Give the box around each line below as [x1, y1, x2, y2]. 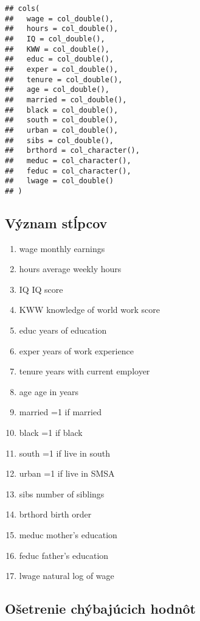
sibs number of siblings [19, 487, 105, 500]
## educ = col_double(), [5, 55, 114, 64]
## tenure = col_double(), [5, 75, 123, 84]
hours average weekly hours [19, 262, 122, 275]
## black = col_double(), [5, 105, 119, 114]
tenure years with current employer [19, 365, 150, 377]
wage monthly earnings [19, 242, 105, 254]
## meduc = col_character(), [5, 156, 131, 165]
